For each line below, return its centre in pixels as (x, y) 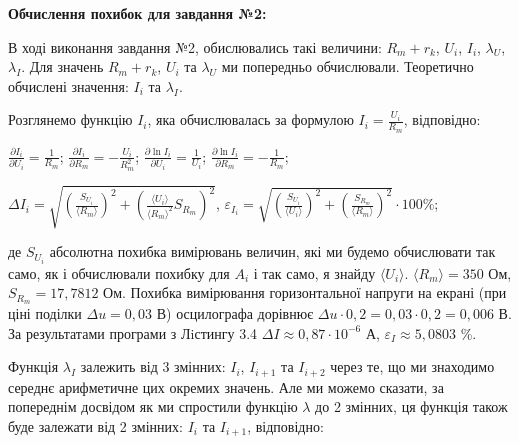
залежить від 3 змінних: (153, 366)
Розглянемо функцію (70, 119)
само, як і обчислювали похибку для (119, 272)
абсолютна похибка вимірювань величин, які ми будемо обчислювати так (272, 251)
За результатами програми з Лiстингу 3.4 (133, 332)
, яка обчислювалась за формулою (250, 119)
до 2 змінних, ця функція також (411, 406)
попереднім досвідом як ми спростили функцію (153, 406)
